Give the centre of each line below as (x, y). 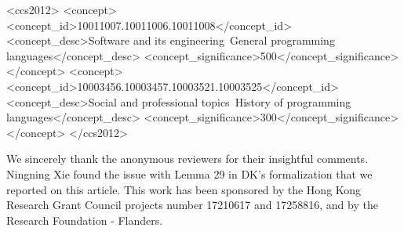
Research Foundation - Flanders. (85, 220)
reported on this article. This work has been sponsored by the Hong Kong (184, 189)
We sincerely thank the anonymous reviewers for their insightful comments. (187, 159)
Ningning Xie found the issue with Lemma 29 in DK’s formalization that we (189, 173)
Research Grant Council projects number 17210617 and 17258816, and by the (192, 205)
